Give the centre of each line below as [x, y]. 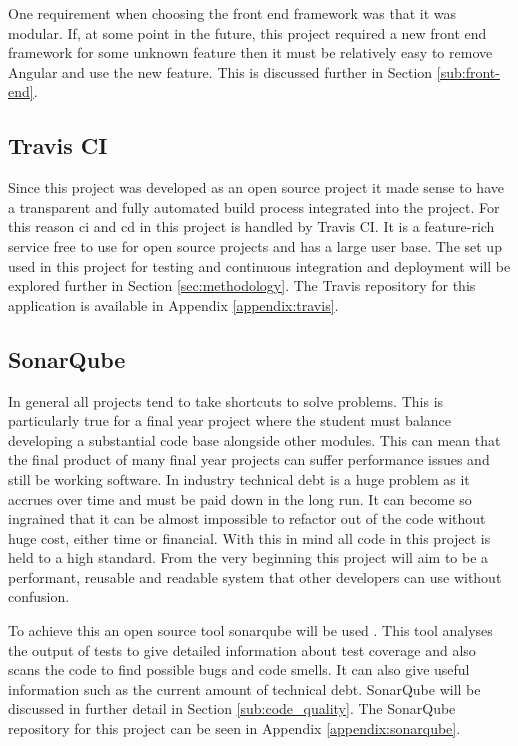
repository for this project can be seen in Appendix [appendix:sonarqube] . [234, 728]
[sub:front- [468, 71]
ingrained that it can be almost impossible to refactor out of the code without [247, 518]
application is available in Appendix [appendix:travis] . [173, 304]
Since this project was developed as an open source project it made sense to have [256, 187]
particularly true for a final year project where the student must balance [230, 420]
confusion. [39, 596]
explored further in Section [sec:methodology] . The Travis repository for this [242, 285]
